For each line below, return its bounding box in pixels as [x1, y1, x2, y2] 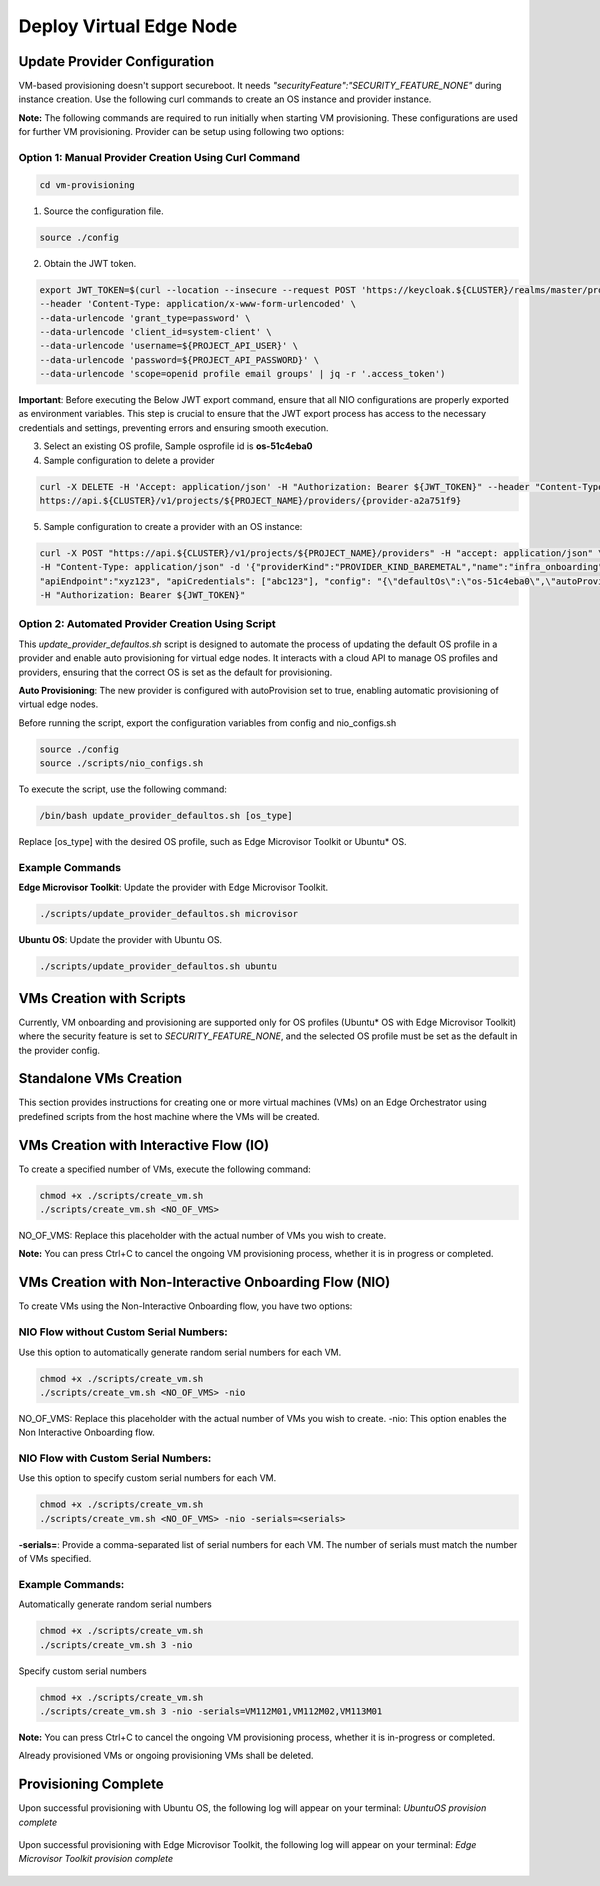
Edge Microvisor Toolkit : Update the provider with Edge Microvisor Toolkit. [18, 881, 329, 894]
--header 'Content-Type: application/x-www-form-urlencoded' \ [39, 298, 357, 310]
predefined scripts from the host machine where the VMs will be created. [18, 1110, 320, 1122]
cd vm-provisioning [39, 179, 135, 190]
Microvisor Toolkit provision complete [18, 1853, 174, 1865]
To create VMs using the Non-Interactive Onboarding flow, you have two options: [18, 1300, 353, 1312]
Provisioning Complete [18, 1776, 164, 1793]
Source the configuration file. [43, 205, 164, 217]
